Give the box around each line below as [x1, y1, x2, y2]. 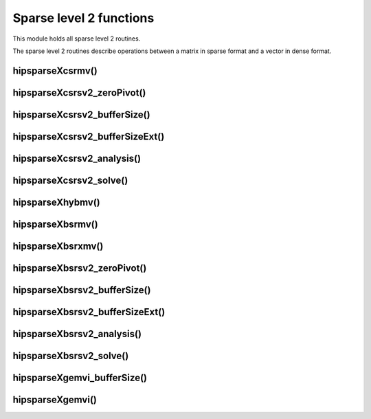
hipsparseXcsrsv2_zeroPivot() [12, 87, 146, 98]
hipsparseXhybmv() [12, 196, 101, 208]
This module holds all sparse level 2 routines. [12, 34, 141, 43]
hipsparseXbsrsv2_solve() [12, 350, 129, 361]
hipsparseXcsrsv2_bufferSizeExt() [12, 131, 165, 142]
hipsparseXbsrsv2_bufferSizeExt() [12, 306, 166, 318]
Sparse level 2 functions [12, 10, 155, 25]
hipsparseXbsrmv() [12, 218, 99, 230]
